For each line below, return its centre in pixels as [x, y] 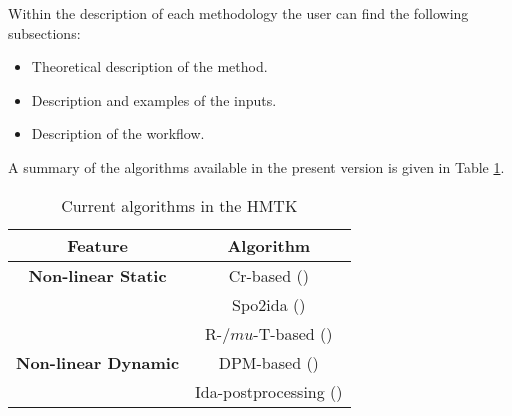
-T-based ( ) [293, 333]
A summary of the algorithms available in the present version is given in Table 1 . [256, 166]
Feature [97, 245]
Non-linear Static [97, 275]
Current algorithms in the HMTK [179, 205]
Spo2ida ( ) [269, 304]
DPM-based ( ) [268, 362]
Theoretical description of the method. [149, 66]
